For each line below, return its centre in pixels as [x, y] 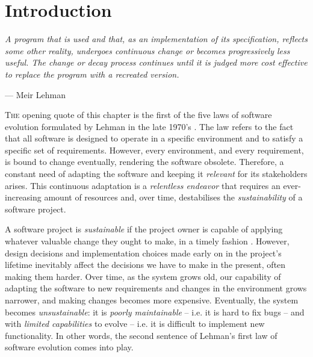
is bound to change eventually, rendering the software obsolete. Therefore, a [144, 162]
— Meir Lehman [35, 94]
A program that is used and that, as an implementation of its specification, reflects [156, 39]
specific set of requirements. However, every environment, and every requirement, [154, 150]
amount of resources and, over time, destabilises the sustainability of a [173, 197]
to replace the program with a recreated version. [92, 74]
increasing [23, 197]
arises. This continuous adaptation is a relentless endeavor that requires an [143, 185]
